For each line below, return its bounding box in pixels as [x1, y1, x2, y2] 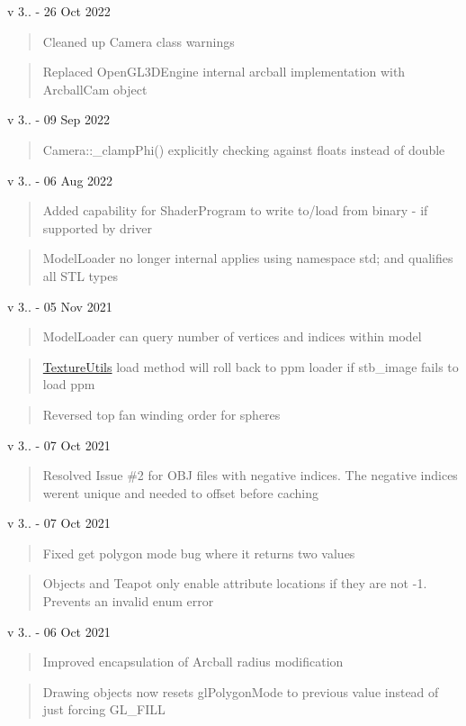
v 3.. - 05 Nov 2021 [7, 296, 112, 315]
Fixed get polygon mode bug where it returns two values [42, 543, 355, 562]
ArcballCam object [42, 79, 148, 98]
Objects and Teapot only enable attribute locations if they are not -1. [42, 574, 427, 593]
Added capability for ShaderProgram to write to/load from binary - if [42, 201, 428, 220]
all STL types [42, 266, 118, 285]
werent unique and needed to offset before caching [42, 483, 318, 502]
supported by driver [42, 218, 152, 237]
